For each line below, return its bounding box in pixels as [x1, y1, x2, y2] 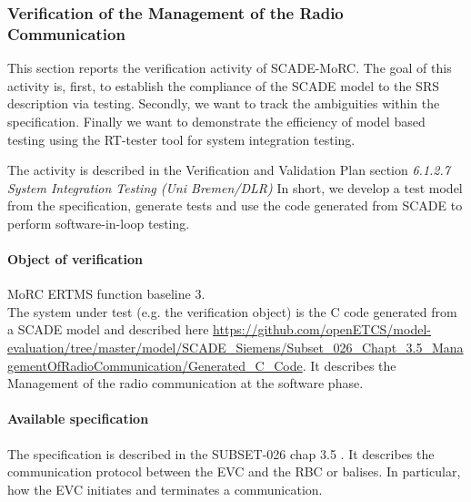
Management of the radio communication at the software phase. [7, 374, 364, 393]
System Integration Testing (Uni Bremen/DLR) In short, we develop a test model [7, 178, 463, 197]
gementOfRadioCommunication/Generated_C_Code [7, 355, 303, 374]
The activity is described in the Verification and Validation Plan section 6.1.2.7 [7, 160, 450, 179]
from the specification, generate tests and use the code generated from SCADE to [7, 196, 463, 215]
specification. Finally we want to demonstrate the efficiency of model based [7, 111, 426, 130]
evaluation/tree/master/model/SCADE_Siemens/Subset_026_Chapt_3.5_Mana [7, 338, 464, 357]
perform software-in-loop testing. [7, 213, 190, 232]
